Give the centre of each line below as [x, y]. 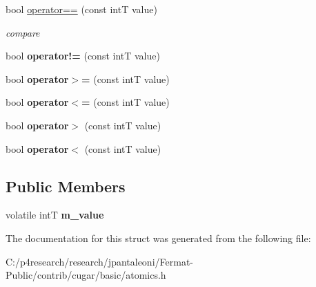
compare [23, 32]
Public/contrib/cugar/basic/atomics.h [86, 275]
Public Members [66, 186]
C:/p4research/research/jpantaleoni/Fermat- [99, 261]
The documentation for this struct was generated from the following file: [158, 238]
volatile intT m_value [55, 215]
